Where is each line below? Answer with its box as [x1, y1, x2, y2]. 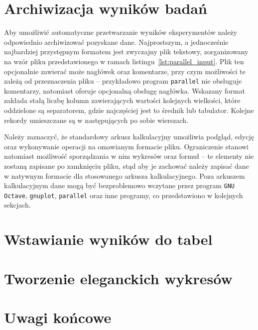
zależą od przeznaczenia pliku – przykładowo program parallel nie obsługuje [4, 76, 242, 86]
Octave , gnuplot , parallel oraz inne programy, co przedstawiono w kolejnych [4, 190, 243, 200]
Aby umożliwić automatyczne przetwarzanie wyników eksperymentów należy [4, 27, 237, 37]
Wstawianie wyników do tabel [4, 229, 213, 249]
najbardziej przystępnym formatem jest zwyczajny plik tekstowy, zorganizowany [4, 46, 249, 57]
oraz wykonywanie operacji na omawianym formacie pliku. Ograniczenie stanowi [4, 141, 249, 151]
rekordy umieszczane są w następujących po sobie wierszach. [4, 114, 188, 125]
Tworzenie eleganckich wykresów [4, 268, 233, 288]
